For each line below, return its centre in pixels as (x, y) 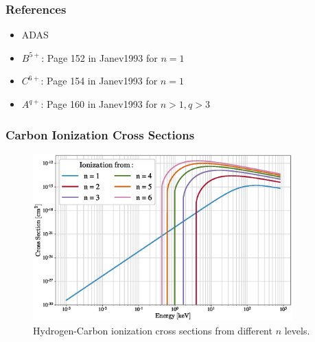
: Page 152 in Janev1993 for (100, 57)
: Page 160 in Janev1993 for (99, 104)
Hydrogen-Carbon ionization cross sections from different (153, 330)
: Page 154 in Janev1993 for (99, 81)
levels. (297, 330)
